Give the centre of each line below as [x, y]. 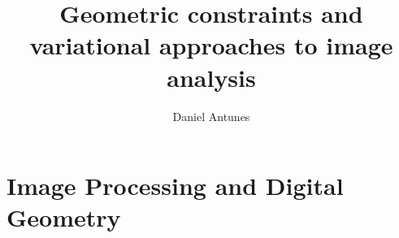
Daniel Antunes [211, 116]
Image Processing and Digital [175, 186]
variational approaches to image [211, 45]
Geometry [64, 217]
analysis [211, 77]
